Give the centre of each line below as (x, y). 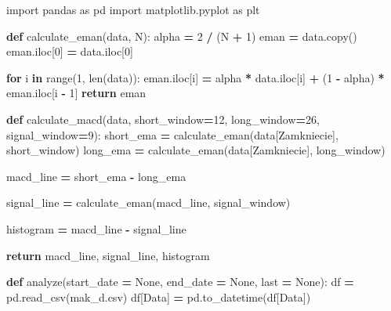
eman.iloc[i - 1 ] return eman (76, 93)
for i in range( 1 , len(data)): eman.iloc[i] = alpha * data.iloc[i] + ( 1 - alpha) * (195, 77)
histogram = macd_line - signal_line (96, 228)
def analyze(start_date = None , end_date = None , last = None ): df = (180, 282)
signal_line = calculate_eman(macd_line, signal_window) (148, 203)
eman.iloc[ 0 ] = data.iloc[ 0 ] (70, 51)
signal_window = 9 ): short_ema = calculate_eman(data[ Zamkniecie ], (172, 134)
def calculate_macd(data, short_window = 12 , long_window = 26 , (163, 119)
